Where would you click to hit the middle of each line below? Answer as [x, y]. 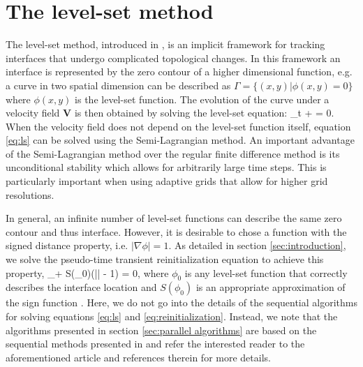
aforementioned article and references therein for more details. [138, 357]
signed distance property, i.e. [67, 245]
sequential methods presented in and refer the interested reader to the [155, 344]
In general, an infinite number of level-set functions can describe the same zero [174, 218]
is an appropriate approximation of [271, 287]
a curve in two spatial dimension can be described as [118, 85]
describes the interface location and [81, 287]
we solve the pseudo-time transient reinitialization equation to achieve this [165, 259]
